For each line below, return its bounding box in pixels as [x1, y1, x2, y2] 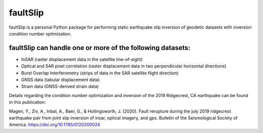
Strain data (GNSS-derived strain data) [21, 83, 99, 89]
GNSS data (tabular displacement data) [21, 77, 100, 83]
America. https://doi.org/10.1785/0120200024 [9, 122, 100, 128]
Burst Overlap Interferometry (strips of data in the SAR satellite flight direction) [21, 70, 179, 76]
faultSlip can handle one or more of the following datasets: [9, 44, 191, 52]
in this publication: [9, 100, 46, 105]
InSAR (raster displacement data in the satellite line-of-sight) [21, 56, 143, 62]
